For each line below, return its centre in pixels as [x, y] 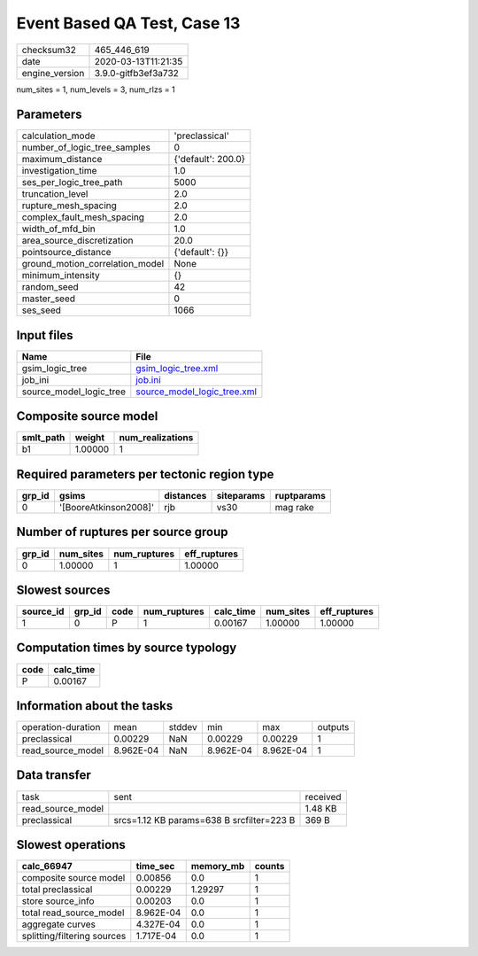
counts [270, 867]
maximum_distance [62, 159]
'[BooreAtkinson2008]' [107, 507]
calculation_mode [59, 136]
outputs [333, 727]
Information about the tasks [95, 706]
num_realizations [156, 438]
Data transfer [54, 775]
